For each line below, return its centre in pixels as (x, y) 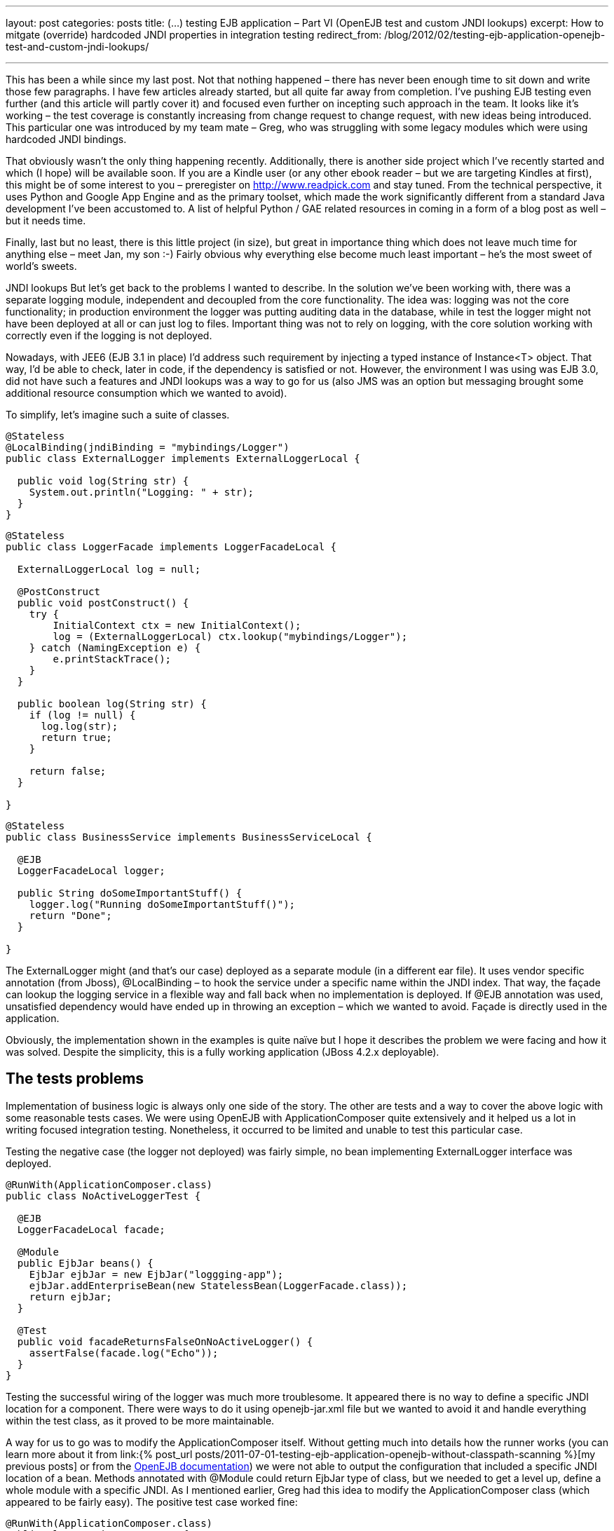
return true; (76, 737)
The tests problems (75, 1079)
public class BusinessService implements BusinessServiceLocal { (189, 837)
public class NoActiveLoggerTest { (103, 1196)
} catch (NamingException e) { (115, 648)
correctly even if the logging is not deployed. (109, 335)
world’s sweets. (41, 266)
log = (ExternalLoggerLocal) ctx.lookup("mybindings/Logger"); (230, 637)
